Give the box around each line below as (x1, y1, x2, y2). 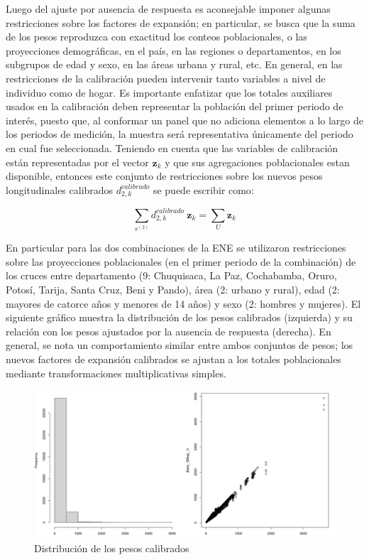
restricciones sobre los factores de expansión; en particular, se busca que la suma (6, 15, 356, 30)
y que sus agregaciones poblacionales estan (165, 154, 350, 169)
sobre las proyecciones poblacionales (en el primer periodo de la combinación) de (6, 254, 356, 269)
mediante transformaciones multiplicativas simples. (6, 365, 226, 380)
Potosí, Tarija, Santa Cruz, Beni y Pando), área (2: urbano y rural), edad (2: (6, 282, 340, 297)
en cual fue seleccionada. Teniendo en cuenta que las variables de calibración (6, 140, 338, 155)
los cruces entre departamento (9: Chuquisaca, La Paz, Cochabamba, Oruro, (6, 268, 337, 283)
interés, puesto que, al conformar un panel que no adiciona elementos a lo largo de (6, 112, 363, 127)
